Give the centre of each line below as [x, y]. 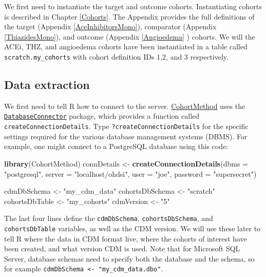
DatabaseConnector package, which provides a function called [102, 116]
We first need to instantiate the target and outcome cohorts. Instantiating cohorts [133, 6]
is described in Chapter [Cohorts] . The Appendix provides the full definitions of [129, 16]
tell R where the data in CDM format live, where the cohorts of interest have [126, 238]
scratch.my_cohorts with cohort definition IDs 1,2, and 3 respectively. [116, 56]
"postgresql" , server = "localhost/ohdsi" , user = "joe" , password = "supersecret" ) [130, 173]
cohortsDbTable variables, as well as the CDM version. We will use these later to [132, 228]
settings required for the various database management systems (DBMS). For [126, 136]
